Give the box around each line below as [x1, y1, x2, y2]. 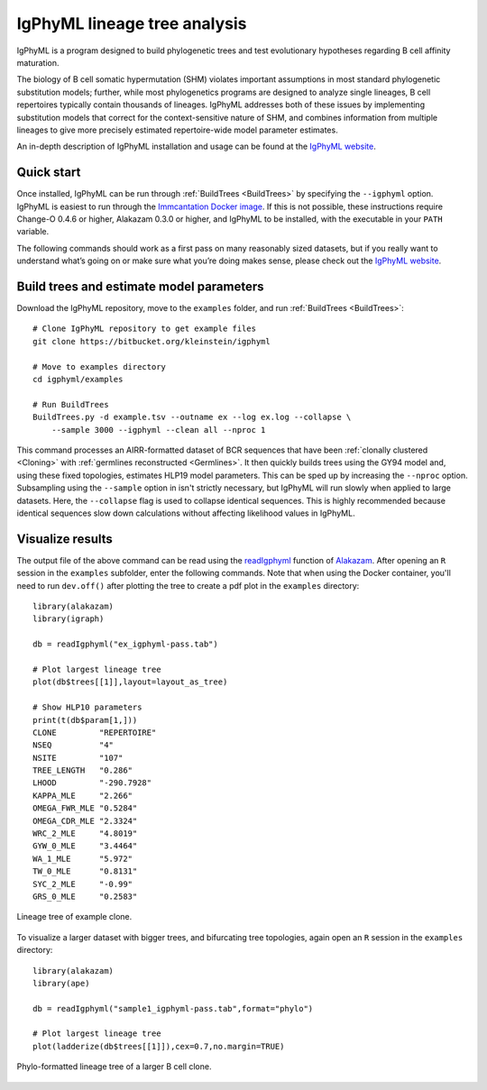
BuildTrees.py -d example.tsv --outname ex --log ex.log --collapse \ [32, 412, 352, 423]
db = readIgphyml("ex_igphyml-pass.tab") [32, 639, 218, 649]
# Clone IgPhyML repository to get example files [32, 324, 257, 334]
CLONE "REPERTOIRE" [32, 727, 157, 737]
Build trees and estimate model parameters [16, 279, 265, 294]
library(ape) [32, 978, 90, 988]
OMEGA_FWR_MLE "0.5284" [32, 803, 138, 813]
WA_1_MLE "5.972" [32, 853, 133, 864]
